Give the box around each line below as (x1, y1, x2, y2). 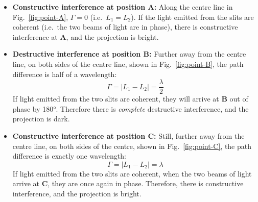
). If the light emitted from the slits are (131, 11, 254, 22)
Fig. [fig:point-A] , (12, 11, 68, 22)
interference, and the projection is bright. (12, 188, 142, 198)
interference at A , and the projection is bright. (12, 31, 159, 42)
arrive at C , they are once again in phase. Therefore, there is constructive (12, 178, 244, 189)
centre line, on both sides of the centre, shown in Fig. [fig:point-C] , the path (12, 140, 252, 151)
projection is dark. (12, 113, 70, 124)
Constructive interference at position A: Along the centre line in (12, 2, 233, 12)
